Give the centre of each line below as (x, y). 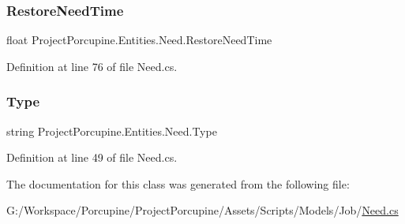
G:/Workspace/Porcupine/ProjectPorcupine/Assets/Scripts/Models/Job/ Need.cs (202, 210)
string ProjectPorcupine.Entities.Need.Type (112, 131)
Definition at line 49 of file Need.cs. (92, 157)
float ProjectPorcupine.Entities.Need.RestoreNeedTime (139, 40)
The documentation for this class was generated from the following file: (178, 183)
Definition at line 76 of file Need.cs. (92, 66)
